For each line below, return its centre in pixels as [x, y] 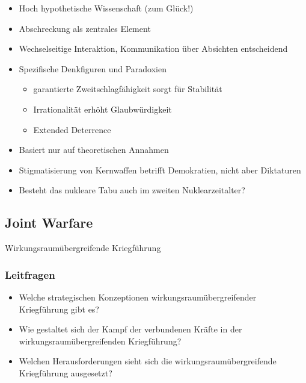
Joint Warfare [49, 223]
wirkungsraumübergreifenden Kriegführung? [100, 341]
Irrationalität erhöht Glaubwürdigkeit [103, 109]
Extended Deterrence [72, 129]
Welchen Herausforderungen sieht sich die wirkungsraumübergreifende [148, 361]
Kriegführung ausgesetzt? [66, 372]
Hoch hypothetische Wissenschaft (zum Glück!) [106, 8]
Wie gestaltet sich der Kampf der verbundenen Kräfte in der [130, 329]
